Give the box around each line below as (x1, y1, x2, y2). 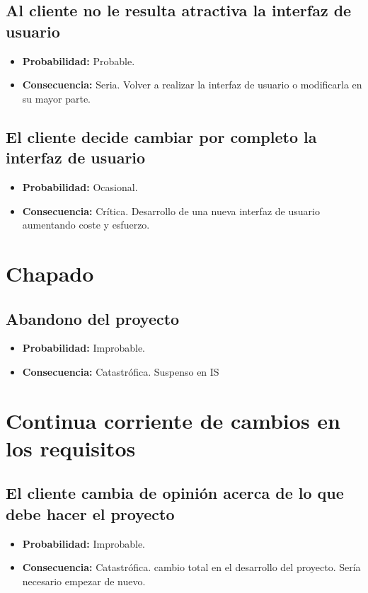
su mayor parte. (22, 91, 91, 105)
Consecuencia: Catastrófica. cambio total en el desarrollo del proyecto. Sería (22, 560, 361, 575)
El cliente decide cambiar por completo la (6, 125, 317, 147)
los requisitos (6, 433, 136, 462)
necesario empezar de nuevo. (22, 573, 146, 588)
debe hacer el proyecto (6, 502, 175, 524)
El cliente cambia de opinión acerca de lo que (6, 482, 344, 504)
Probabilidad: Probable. (22, 53, 135, 68)
